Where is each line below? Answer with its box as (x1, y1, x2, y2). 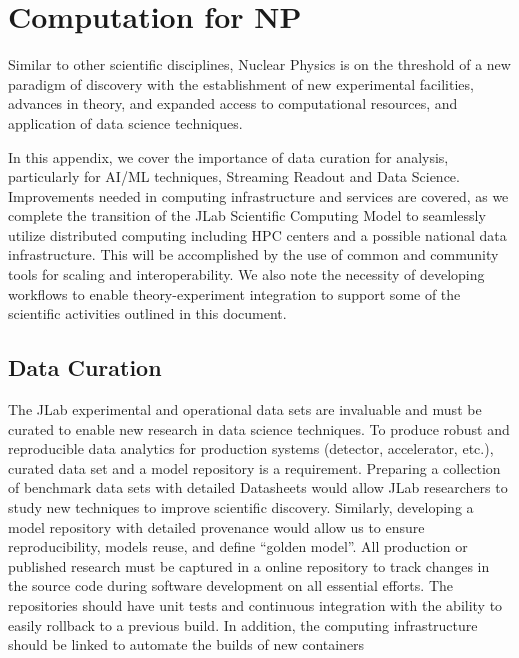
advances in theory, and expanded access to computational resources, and (8, 93, 458, 114)
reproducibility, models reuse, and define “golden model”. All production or (8, 536, 468, 557)
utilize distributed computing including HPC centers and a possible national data (8, 224, 507, 245)
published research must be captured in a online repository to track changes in (8, 555, 490, 576)
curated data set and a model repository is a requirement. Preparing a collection (8, 457, 501, 478)
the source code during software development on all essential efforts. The (8, 575, 453, 596)
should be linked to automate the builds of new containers (8, 634, 365, 655)
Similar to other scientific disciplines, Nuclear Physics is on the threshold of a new (8, 54, 511, 75)
